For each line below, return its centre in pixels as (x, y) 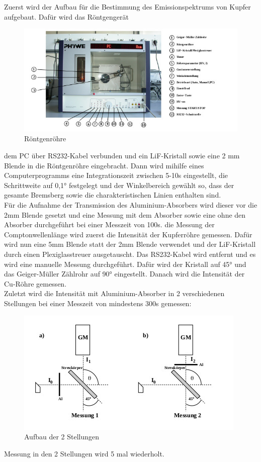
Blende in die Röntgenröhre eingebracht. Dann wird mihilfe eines (104, 165)
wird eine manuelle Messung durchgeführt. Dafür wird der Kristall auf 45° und (125, 264)
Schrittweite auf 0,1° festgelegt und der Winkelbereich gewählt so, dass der (119, 185)
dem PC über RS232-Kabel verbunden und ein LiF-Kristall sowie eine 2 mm (122, 156)
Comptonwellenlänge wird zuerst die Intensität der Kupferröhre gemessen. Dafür (128, 234)
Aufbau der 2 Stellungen (62, 437)
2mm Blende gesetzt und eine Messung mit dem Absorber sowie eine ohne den (125, 214)
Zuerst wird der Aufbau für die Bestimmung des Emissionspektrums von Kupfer (127, 7)
